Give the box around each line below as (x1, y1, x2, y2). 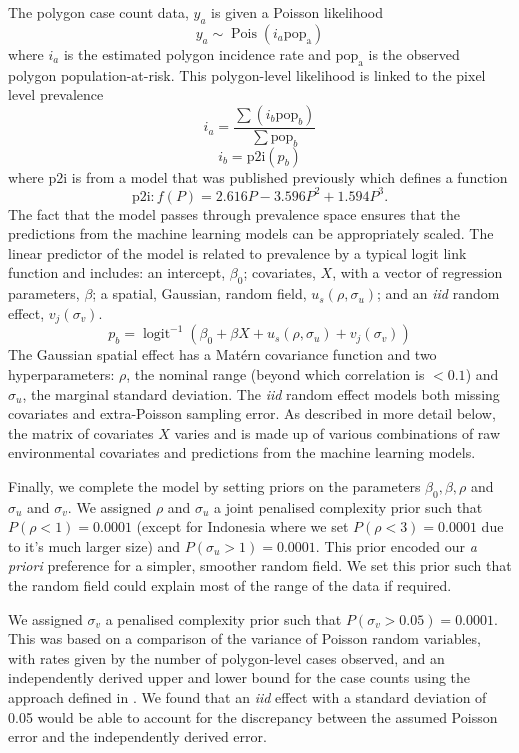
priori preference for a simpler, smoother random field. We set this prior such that (8, 555, 512, 576)
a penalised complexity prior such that (105, 608, 342, 629)
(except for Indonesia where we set (136, 516, 349, 537)
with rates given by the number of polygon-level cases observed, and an (8, 647, 445, 668)
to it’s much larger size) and (8, 535, 181, 556)
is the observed (368, 43, 460, 64)
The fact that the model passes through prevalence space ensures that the (8, 203, 461, 224)
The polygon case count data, (8, 2, 189, 22)
